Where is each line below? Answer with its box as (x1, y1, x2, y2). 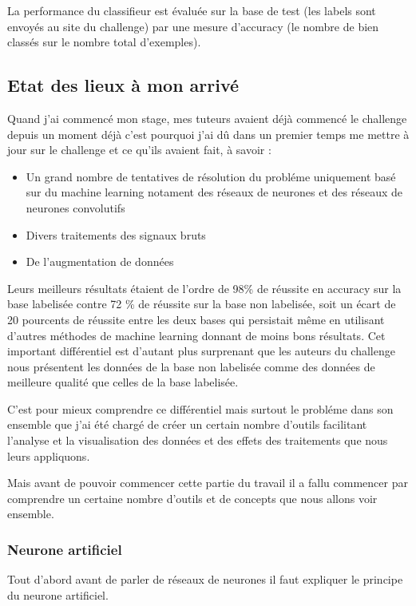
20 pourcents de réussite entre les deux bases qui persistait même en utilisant (7, 311, 385, 327)
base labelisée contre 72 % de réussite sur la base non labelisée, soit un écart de (7, 295, 396, 312)
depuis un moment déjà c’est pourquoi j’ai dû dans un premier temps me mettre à (7, 125, 410, 142)
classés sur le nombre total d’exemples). (7, 34, 201, 50)
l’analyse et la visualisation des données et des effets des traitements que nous (7, 432, 388, 449)
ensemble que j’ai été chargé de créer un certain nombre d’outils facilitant (7, 416, 367, 433)
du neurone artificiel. (7, 586, 109, 603)
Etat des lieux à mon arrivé (7, 73, 240, 97)
